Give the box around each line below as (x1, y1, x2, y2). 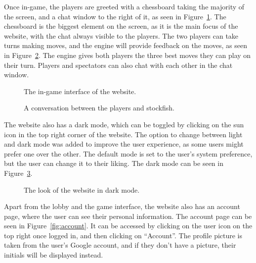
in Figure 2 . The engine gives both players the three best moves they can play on (4, 50, 251, 60)
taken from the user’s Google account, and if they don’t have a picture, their (4, 240, 236, 250)
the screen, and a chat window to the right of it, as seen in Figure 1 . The (4, 11, 226, 21)
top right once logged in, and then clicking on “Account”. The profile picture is (4, 230, 243, 240)
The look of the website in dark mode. (24, 184, 140, 195)
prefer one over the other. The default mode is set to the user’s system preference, (4, 148, 253, 158)
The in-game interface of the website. (24, 86, 136, 96)
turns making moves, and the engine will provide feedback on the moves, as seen (4, 40, 247, 51)
